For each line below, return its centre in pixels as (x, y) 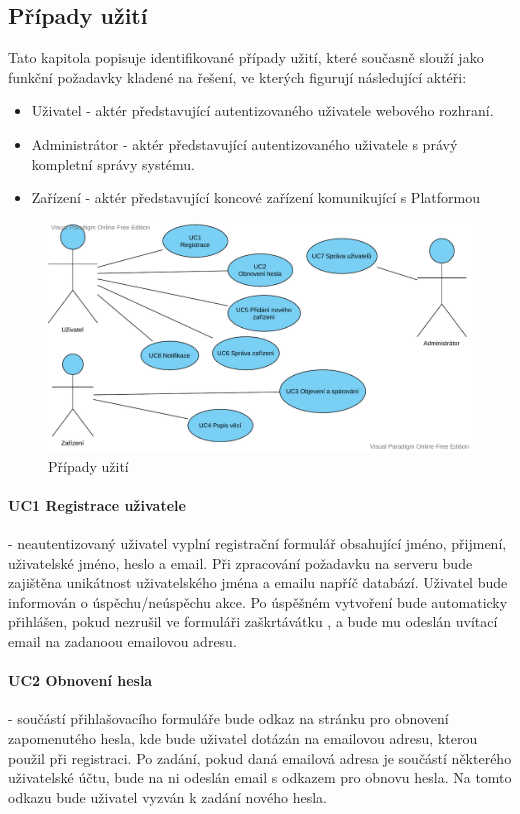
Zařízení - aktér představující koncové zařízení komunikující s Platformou (255, 197)
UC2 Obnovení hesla (80, 680)
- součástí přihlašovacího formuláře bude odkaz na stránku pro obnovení (228, 718)
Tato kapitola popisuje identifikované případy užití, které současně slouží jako (246, 57)
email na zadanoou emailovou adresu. (122, 640)
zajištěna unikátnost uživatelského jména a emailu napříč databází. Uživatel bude (258, 582)
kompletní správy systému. (113, 163)
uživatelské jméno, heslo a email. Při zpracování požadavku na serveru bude (240, 562)
